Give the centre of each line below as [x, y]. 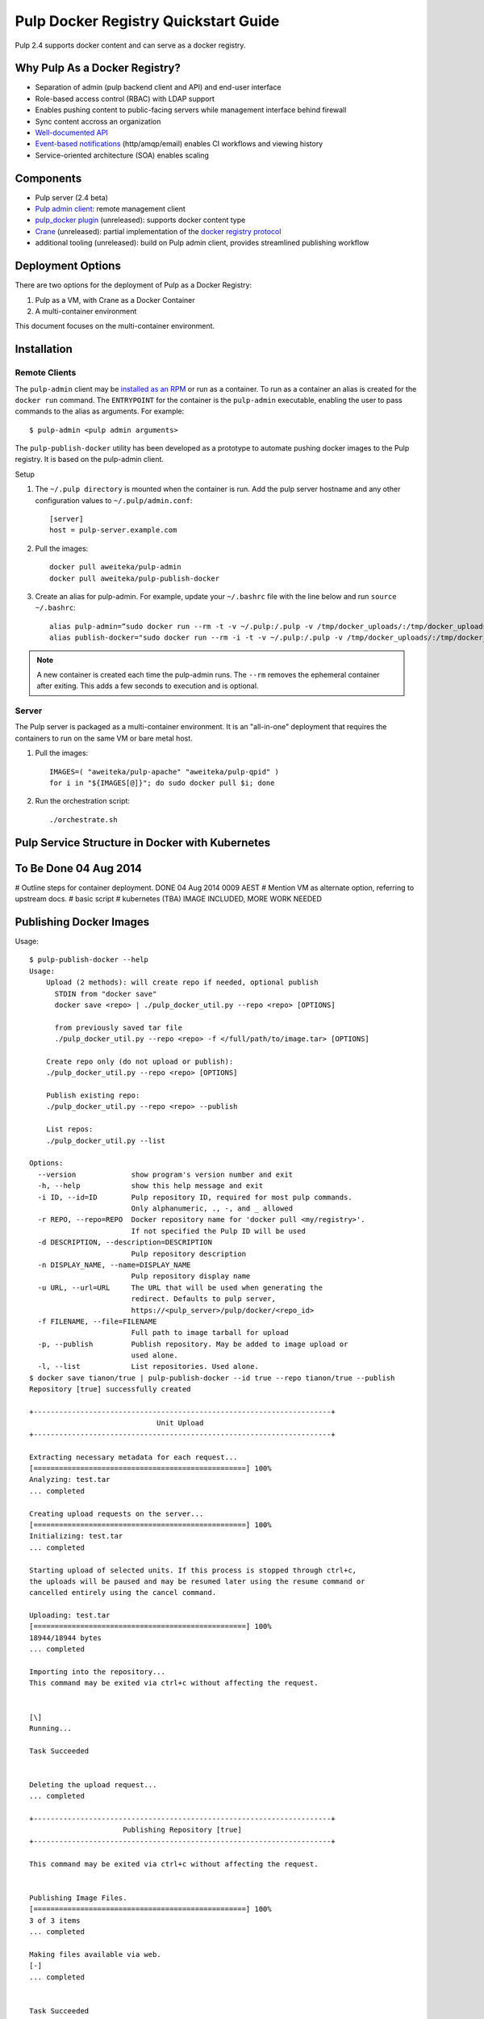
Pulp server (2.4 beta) [72, 197]
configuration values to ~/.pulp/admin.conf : [114, 500]
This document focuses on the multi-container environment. [115, 326]
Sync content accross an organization [98, 121]
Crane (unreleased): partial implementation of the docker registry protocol [158, 231]
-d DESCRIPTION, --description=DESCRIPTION [125, 1242]
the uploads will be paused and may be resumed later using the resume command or [197, 1581]
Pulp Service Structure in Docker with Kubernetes [143, 843]
